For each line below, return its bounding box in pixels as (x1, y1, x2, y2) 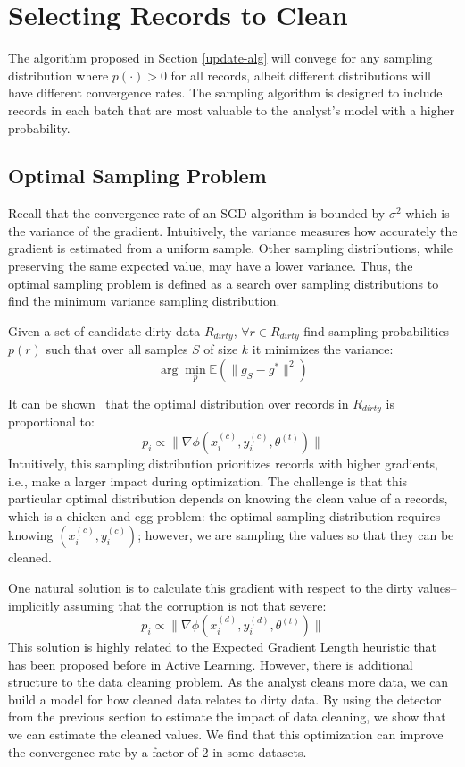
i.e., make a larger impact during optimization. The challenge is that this (8, 471, 408, 490)
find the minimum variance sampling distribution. (8, 291, 280, 310)
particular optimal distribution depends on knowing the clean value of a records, (8, 489, 448, 508)
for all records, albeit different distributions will (170, 65, 431, 84)
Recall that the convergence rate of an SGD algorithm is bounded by (8, 204, 386, 223)
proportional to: (8, 412, 95, 431)
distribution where (8, 65, 109, 84)
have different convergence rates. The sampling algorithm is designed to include (8, 83, 443, 102)
